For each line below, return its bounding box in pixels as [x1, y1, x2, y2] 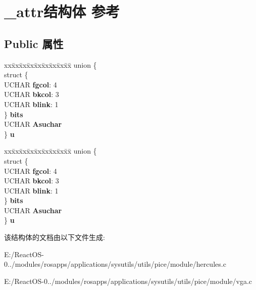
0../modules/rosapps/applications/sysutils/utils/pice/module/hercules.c [4, 259, 226, 269]
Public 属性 [4, 35, 64, 51]
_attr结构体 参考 [4, 1, 120, 22]
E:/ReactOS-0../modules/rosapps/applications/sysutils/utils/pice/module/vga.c [4, 275, 252, 286]
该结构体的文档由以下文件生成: [4, 232, 105, 243]
